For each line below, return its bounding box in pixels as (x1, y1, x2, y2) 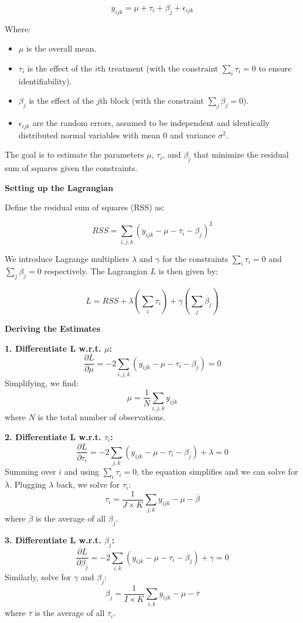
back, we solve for (56, 478, 120, 491)
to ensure (258, 62, 292, 74)
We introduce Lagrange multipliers (5, 252, 130, 264)
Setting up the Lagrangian (5, 181, 114, 193)
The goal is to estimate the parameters (5, 148, 144, 161)
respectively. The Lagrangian (44, 265, 148, 277)
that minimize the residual (193, 148, 289, 161)
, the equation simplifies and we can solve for (137, 465, 298, 478)
